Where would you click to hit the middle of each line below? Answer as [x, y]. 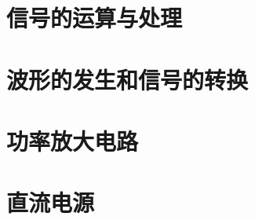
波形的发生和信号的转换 [127, 79]
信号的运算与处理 [95, 18]
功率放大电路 [73, 140]
